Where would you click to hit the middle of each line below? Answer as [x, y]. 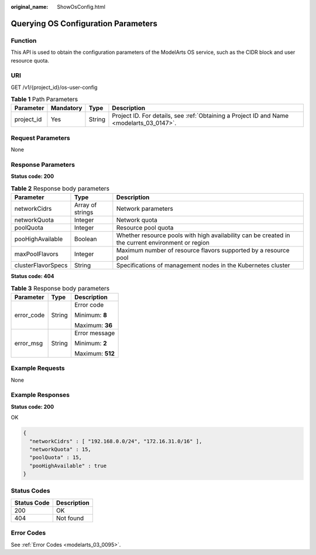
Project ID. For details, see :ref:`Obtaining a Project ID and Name [200, 116]
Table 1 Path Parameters [44, 100]
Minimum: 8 [91, 315]
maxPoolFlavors [36, 254]
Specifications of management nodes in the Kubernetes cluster [203, 265]
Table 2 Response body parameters [60, 189]
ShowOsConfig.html [81, 7]
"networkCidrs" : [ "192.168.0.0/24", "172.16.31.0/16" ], [116, 441]
